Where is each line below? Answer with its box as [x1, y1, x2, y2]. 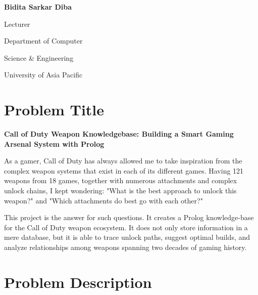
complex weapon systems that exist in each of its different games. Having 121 [4, 165, 244, 176]
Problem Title [4, 99, 105, 120]
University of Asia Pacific [4, 69, 83, 80]
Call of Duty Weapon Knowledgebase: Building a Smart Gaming [4, 129, 234, 139]
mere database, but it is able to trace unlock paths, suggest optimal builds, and [4, 232, 250, 242]
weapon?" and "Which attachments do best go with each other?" [4, 195, 203, 205]
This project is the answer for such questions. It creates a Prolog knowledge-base [4, 212, 254, 223]
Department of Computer [4, 35, 83, 46]
